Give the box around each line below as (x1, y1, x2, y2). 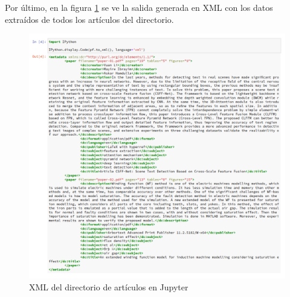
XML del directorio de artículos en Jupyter (29, 280, 188, 293)
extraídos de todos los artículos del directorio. (5, 13, 174, 25)
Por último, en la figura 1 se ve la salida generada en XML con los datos (5, 1, 273, 13)
